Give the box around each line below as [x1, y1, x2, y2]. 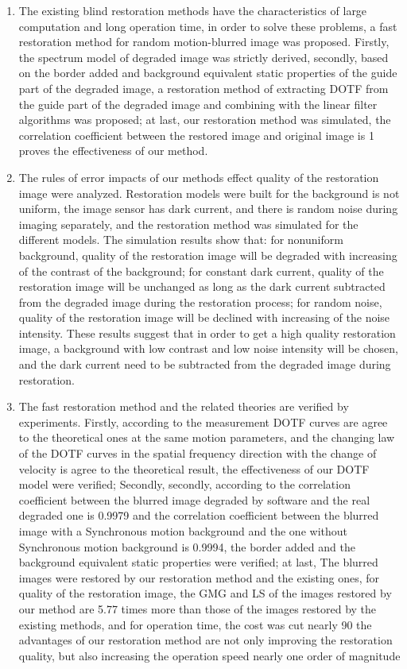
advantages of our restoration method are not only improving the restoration [18, 632, 393, 648]
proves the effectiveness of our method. [18, 142, 208, 159]
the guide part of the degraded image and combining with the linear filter [18, 95, 378, 112]
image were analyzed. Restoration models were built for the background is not [18, 184, 400, 201]
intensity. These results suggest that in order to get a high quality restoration [18, 324, 396, 341]
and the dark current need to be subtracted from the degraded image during [18, 356, 391, 373]
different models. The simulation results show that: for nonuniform [18, 231, 343, 248]
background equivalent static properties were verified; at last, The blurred [18, 554, 378, 570]
